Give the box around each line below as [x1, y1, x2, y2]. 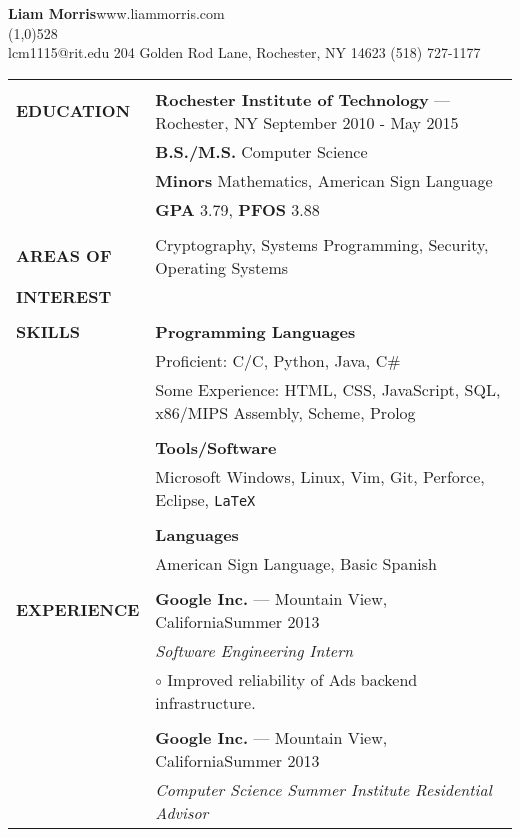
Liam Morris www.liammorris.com [8, 3, 225, 23]
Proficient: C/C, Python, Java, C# [155, 348, 401, 372]
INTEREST [16, 284, 112, 308]
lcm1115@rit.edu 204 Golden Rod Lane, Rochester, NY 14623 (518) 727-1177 [8, 42, 481, 63]
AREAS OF [16, 244, 112, 268]
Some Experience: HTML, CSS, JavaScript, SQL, [155, 377, 501, 401]
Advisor [155, 800, 209, 824]
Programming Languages [155, 319, 356, 343]
